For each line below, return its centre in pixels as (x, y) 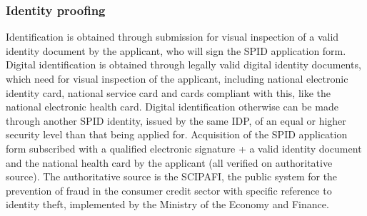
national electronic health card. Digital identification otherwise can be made (172, 107)
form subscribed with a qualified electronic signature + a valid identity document (184, 148)
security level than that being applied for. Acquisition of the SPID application (177, 134)
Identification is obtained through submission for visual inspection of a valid (172, 37)
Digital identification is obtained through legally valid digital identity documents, (183, 65)
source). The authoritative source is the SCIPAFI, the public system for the (172, 176)
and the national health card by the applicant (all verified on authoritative (169, 162)
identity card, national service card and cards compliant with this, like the (169, 92)
